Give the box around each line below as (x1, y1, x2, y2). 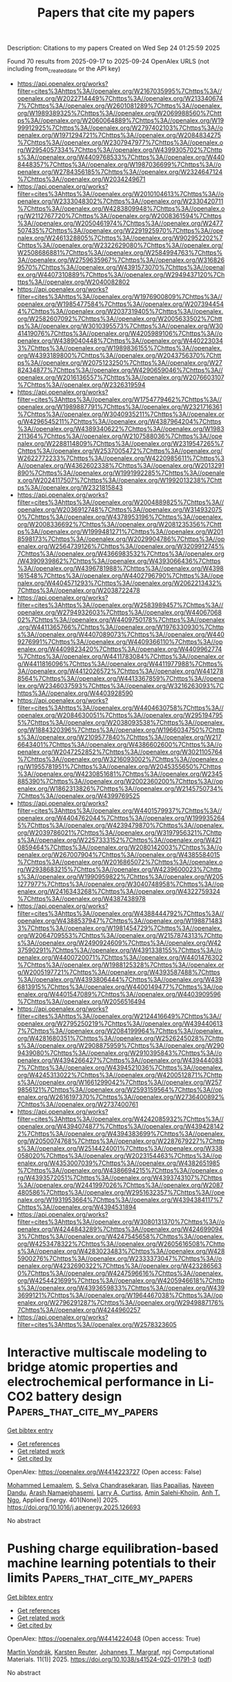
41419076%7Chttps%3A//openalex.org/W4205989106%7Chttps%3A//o (17, 329, 223, 337)
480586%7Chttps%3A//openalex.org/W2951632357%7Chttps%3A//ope (17, 1188, 225, 1196)
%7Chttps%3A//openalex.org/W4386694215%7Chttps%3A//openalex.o (17, 1166, 224, 1174)
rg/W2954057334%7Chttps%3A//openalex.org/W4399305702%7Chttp (17, 145, 223, 153)
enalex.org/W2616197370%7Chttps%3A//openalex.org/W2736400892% (17, 1093, 225, 1101)
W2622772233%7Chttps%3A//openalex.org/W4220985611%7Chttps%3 (17, 454, 225, 462)
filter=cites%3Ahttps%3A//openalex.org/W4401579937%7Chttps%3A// (17, 806, 222, 815)
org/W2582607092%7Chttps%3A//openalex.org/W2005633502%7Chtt (17, 314, 222, 323)
